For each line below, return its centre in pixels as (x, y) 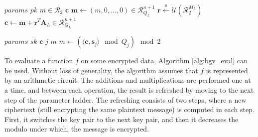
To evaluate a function (39, 61)
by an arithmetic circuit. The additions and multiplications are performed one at (128, 80)
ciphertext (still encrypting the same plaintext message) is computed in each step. (129, 109)
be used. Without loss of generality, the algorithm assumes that (101, 70)
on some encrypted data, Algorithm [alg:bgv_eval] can (164, 61)
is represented (227, 70)
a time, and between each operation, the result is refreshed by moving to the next (129, 89)
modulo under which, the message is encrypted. (77, 129)
